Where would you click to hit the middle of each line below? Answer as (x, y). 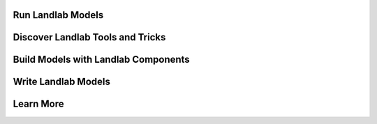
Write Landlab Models (62, 82)
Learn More (38, 104)
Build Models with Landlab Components (101, 60)
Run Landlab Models (58, 15)
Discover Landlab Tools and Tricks (89, 37)
